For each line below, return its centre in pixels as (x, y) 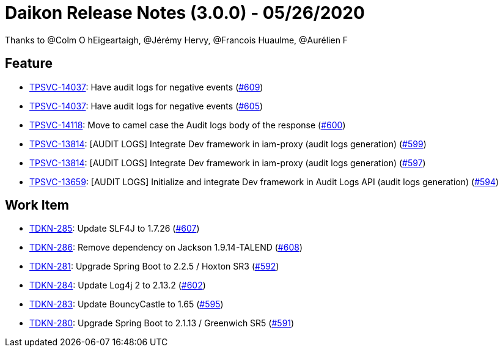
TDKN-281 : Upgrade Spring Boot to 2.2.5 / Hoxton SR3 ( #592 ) (154, 266)
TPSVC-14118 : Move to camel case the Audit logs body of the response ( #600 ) (188, 125)
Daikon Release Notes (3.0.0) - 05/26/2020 (185, 13)
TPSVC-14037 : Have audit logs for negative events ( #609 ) (146, 87)
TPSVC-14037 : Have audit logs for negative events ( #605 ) (146, 106)
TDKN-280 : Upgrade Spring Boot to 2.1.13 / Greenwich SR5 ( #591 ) (162, 323)
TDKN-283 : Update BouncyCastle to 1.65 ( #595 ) (127, 304)
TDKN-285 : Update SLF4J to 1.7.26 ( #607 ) (115, 229)
